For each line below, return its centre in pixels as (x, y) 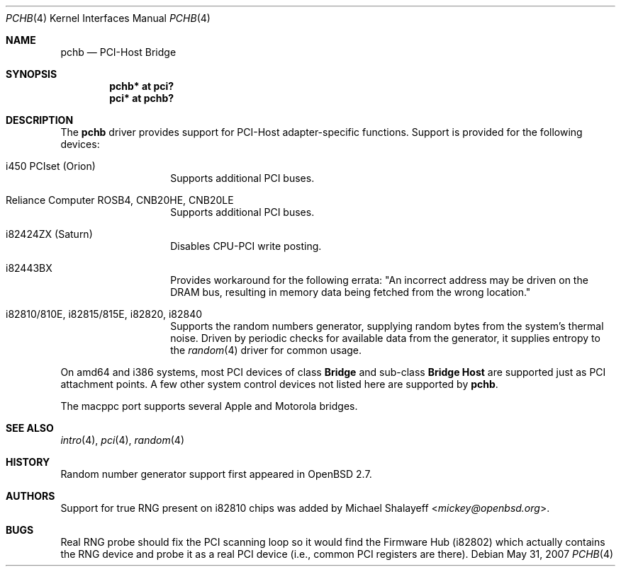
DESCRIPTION (40, 120)
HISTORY (28, 462)
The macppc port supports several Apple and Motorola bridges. (209, 406)
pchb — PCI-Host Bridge (118, 52)
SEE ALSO (30, 428)
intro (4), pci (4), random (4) (122, 440)
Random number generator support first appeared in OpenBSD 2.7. (216, 474)
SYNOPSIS (32, 74)
